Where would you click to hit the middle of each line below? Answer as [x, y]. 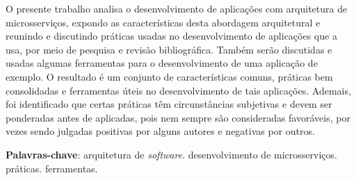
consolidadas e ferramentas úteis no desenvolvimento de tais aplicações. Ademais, [178, 90]
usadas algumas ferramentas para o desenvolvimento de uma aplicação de [162, 63]
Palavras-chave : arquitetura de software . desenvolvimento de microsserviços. [171, 154]
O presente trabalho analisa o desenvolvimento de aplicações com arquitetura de [177, 8]
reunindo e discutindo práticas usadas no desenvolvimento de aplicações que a [171, 36]
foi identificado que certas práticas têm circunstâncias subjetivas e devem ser [169, 104]
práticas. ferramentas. [52, 168]
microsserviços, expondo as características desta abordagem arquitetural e [163, 22]
